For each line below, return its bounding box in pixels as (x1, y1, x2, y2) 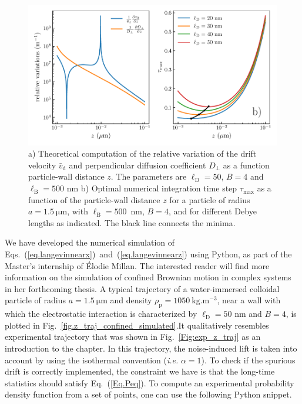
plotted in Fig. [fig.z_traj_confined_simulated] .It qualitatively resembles (5, 319, 269, 331)
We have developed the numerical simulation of (5, 236, 175, 249)
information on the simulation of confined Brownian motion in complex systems (5, 271, 291, 283)
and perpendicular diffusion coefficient (69, 158, 206, 171)
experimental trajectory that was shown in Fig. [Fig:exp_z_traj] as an (5, 330, 261, 343)
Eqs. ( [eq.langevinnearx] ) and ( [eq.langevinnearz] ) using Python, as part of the (5, 248, 292, 260)
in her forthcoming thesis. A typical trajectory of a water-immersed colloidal (5, 282, 280, 294)
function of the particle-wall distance (28, 193, 160, 206)
